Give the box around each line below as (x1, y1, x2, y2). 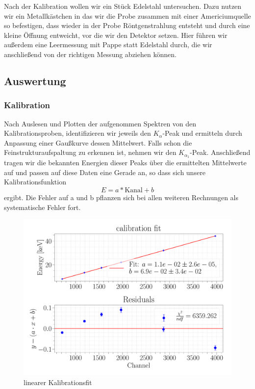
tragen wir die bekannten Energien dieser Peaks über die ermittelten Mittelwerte (4, 157, 247, 168)
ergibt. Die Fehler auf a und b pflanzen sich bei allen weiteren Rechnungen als (4, 192, 239, 202)
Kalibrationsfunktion (4, 177, 66, 187)
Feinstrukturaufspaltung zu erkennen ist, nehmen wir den (4, 147, 177, 157)
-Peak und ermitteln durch (162, 128, 242, 138)
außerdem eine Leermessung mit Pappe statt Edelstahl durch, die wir (4, 39, 212, 50)
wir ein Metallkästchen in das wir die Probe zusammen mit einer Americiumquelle (4, 10, 251, 21)
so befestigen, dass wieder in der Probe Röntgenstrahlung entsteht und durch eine (4, 20, 250, 30)
